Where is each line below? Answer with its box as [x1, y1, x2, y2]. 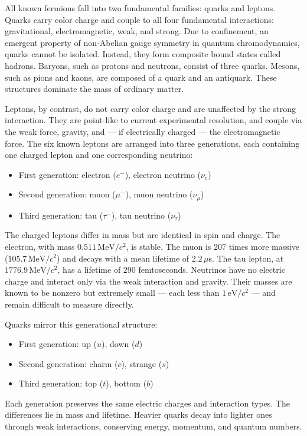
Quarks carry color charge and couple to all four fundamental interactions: [5, 13, 274, 25]
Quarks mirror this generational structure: [5, 318, 158, 330]
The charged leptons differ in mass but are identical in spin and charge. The [5, 229, 280, 241]
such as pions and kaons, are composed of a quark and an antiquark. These [5, 71, 277, 83]
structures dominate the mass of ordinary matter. [5, 82, 184, 95]
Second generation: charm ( [18, 357, 118, 369]
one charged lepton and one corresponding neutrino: [5, 148, 193, 161]
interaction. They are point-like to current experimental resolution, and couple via [5, 114, 302, 126]
